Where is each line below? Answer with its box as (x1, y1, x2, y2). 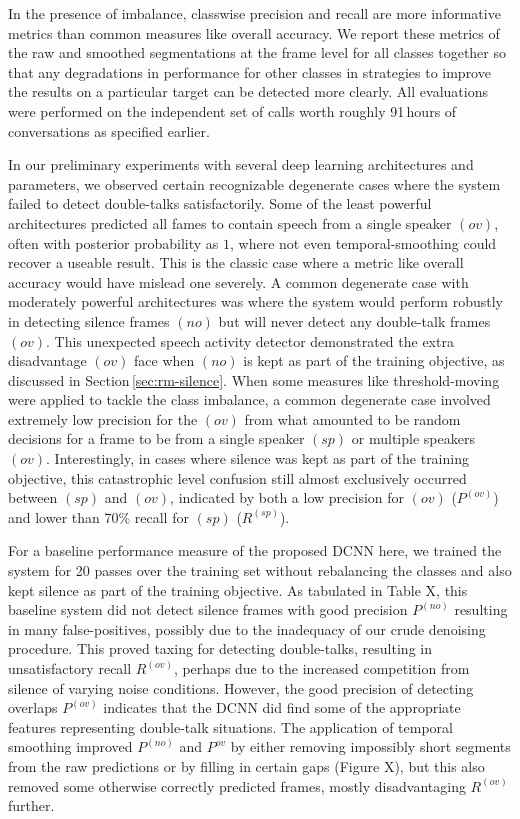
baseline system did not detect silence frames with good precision (8, 599, 408, 620)
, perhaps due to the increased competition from (173, 658, 470, 678)
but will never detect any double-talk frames (218, 310, 491, 331)
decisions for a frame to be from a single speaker (8, 428, 305, 449)
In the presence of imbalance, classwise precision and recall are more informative (8, 3, 501, 23)
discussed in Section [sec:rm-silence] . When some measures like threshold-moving (8, 369, 500, 390)
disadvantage (8, 350, 87, 371)
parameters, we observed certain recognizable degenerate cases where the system (8, 173, 501, 194)
